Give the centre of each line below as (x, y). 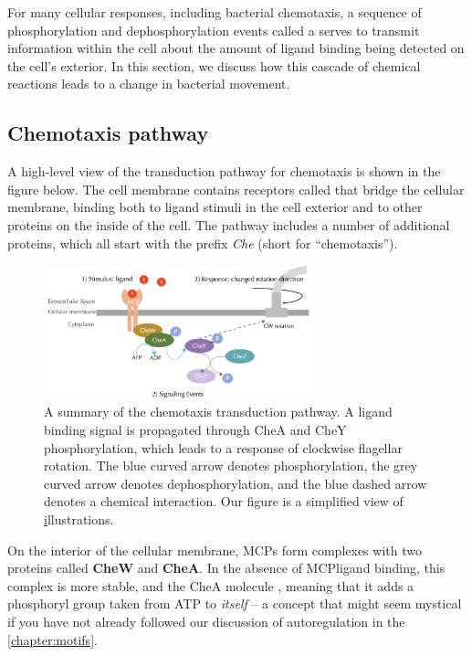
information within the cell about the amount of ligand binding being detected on (236, 48)
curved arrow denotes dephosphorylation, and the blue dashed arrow (236, 483)
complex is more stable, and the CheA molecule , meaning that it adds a (211, 585)
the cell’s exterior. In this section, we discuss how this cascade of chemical (214, 65)
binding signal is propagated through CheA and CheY (195, 429)
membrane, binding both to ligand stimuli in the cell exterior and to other (215, 207)
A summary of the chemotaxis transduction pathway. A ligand (218, 412)
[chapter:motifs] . (52, 639)
